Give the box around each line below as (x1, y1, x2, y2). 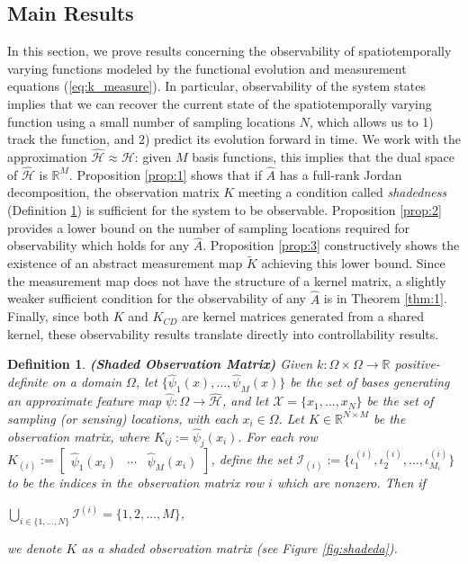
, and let (221, 391, 269, 410)
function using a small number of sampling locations (7, 112, 296, 130)
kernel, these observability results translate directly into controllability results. (7, 324, 439, 343)
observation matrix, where (7, 426, 150, 445)
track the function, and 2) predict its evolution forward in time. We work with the (7, 130, 461, 148)
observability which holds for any (7, 236, 190, 255)
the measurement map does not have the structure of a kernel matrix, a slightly (7, 271, 446, 290)
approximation (7, 147, 87, 166)
